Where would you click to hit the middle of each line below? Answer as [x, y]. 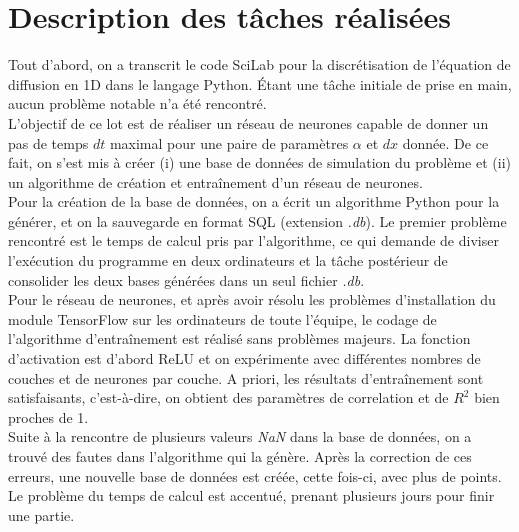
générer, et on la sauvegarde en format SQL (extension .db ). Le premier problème [257, 220]
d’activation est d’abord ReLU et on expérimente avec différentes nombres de [244, 358]
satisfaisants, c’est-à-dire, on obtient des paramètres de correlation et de [228, 397]
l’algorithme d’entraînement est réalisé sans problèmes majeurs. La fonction [239, 338]
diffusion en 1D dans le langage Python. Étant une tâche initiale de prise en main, [260, 83]
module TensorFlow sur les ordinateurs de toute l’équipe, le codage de [222, 318]
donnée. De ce [445, 142]
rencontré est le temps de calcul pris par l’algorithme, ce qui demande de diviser [253, 240]
